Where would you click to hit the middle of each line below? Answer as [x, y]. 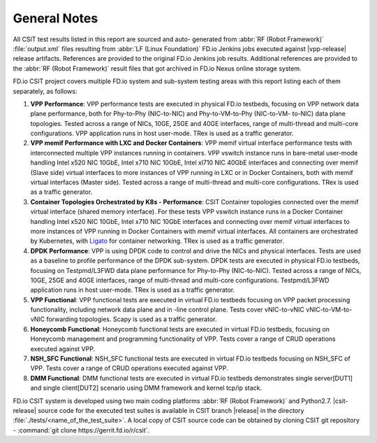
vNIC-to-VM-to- [329, 310]
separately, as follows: [45, 91]
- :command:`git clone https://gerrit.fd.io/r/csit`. [81, 430]
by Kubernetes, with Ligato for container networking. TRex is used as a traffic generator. [157, 241]
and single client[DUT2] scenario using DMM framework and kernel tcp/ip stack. [146, 388]
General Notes [56, 18]
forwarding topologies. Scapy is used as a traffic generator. [132, 319]
